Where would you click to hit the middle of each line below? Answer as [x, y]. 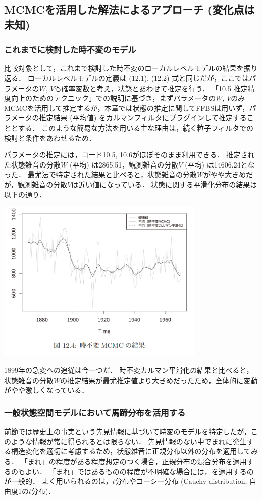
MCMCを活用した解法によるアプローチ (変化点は [129, 9]
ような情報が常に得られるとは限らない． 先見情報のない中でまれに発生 [129, 441]
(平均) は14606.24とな [220, 164]
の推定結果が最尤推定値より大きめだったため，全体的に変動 [159, 380]
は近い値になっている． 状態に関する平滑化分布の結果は [164, 184]
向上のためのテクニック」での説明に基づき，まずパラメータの [113, 98]
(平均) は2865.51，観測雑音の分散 [124, 164]
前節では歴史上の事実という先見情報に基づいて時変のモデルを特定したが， [127, 431]
